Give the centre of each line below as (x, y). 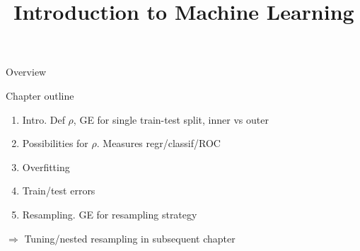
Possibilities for (55, 143)
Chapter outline (40, 95)
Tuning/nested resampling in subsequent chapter (130, 238)
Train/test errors (59, 191)
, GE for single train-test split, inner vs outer (171, 119)
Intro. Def (43, 119)
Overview (26, 72)
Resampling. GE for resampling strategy (110, 214)
